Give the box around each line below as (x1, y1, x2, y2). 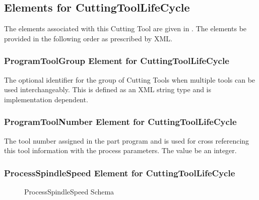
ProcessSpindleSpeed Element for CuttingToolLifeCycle (4, 166, 235, 179)
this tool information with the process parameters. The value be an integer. (4, 145, 237, 156)
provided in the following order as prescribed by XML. (4, 33, 172, 43)
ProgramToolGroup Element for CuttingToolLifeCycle (4, 54, 229, 67)
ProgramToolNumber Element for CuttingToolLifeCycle (4, 115, 237, 128)
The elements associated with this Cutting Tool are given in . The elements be (4, 23, 247, 34)
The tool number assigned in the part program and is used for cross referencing (4, 135, 249, 146)
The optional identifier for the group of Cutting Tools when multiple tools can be (4, 74, 255, 85)
